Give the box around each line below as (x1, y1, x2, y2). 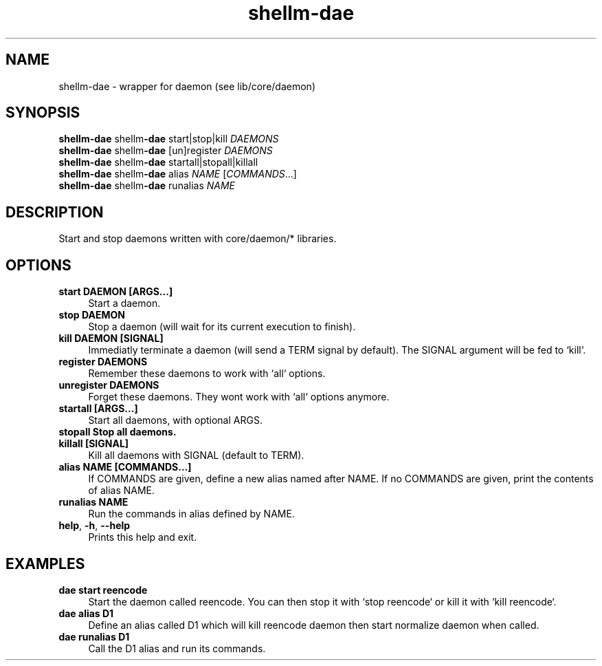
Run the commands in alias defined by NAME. (88, 508, 295, 520)
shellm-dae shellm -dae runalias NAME (58, 180, 236, 192)
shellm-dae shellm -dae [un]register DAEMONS (58, 144, 273, 157)
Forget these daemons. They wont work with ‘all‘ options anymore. (88, 391, 390, 403)
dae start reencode (58, 583, 148, 596)
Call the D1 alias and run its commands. (88, 642, 266, 654)
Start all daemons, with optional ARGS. (88, 414, 263, 427)
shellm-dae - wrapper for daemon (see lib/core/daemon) (58, 80, 315, 92)
